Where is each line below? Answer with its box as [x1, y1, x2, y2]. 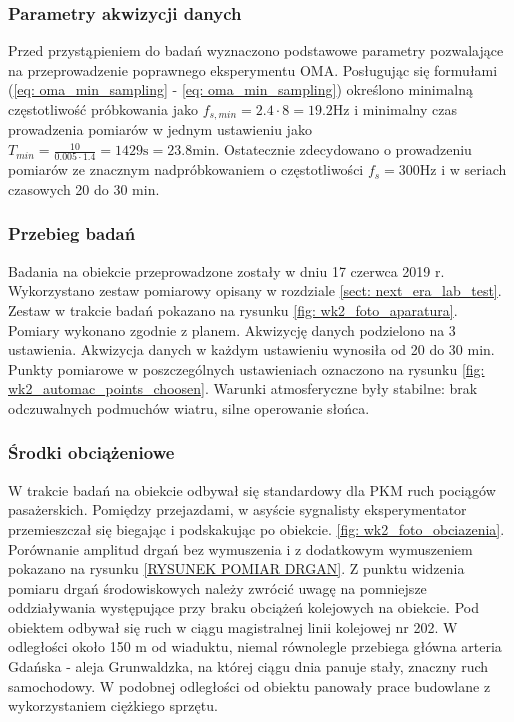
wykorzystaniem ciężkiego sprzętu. [8, 695, 218, 716]
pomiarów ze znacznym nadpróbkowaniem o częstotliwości [8, 159, 364, 180]
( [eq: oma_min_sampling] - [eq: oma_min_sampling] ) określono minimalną [8, 79, 474, 100]
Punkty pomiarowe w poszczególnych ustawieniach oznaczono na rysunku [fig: [8, 358, 485, 379]
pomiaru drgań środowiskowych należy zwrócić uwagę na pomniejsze [8, 577, 427, 598]
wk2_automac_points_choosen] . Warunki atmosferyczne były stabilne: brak [8, 378, 478, 399]
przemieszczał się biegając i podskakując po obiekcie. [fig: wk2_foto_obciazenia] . [8, 518, 505, 539]
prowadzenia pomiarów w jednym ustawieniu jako [8, 119, 312, 140]
